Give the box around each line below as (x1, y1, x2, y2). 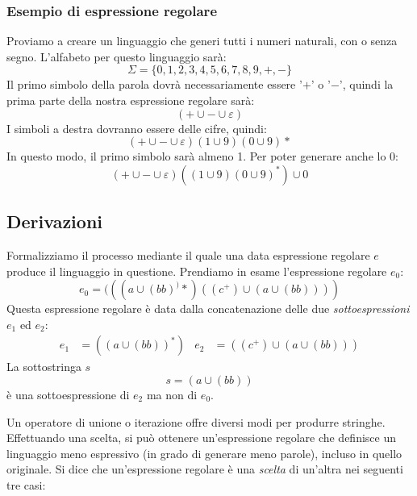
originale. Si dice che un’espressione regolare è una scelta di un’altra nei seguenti (6, 461, 403, 477)
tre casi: (6, 476, 46, 493)
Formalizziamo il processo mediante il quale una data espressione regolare (6, 246, 370, 263)
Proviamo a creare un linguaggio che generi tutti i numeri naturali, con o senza (6, 32, 398, 49)
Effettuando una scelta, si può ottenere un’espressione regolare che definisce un (6, 429, 397, 446)
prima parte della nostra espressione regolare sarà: (6, 92, 255, 108)
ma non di (146, 386, 198, 402)
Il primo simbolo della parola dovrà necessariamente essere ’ (6, 76, 302, 93)
